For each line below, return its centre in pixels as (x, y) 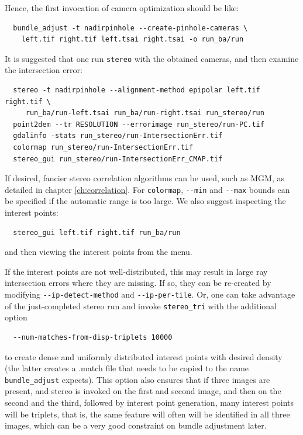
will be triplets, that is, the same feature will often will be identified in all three (147, 414)
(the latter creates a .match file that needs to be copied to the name (127, 368)
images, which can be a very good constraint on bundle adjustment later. (136, 425)
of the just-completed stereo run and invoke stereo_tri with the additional (141, 305)
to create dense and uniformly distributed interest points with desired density (144, 356)
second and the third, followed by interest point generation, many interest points (149, 402)
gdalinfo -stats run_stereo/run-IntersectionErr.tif (118, 136)
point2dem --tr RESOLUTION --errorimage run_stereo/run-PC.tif (139, 124)
